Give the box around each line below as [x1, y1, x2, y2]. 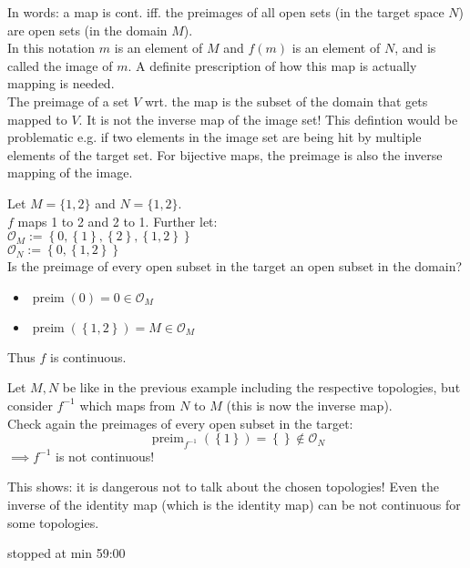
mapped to [7, 109, 67, 128]
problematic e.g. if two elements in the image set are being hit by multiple [7, 127, 422, 147]
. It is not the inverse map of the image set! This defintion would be [78, 109, 458, 128]
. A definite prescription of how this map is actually [128, 56, 417, 75]
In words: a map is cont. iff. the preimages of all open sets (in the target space [7, 3, 444, 21]
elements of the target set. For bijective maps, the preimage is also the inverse [7, 145, 443, 164]
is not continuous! [55, 446, 155, 465]
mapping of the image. [7, 163, 133, 182]
